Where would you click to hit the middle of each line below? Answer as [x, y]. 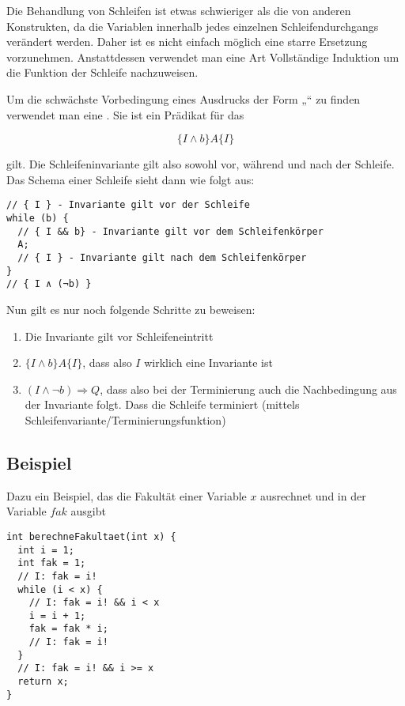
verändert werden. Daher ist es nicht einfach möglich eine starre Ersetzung [187, 42]
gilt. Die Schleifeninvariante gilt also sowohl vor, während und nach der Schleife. [201, 164]
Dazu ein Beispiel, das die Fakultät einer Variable [127, 495]
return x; [43, 682]
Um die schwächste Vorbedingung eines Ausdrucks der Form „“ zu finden [184, 98]
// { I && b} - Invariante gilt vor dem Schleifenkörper [170, 231]
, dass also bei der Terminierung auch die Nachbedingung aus [248, 389]
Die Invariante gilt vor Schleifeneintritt [119, 336]
